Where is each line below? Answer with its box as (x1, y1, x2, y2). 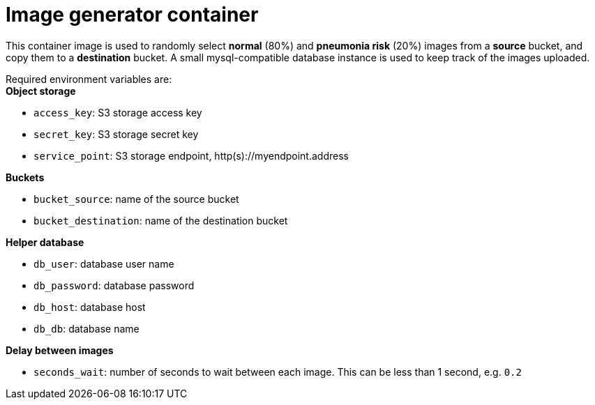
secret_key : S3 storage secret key (33, 128, 199, 140)
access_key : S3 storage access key (33, 106, 202, 119)
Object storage (6, 84, 76, 97)
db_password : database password (33, 279, 195, 291)
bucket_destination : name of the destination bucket (33, 214, 288, 227)
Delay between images (6, 344, 114, 356)
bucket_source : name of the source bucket (33, 192, 239, 205)
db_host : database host (33, 300, 146, 313)
